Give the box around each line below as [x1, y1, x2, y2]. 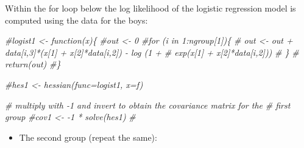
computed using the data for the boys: [5, 13, 148, 26]
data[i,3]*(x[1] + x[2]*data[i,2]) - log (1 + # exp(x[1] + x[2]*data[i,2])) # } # [5, 45, 299, 58]
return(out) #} [5, 58, 61, 70]
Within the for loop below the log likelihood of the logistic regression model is [5, 2, 296, 14]
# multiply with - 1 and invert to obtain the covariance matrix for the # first [5, 98, 291, 111]
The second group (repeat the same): [19, 130, 157, 143]
